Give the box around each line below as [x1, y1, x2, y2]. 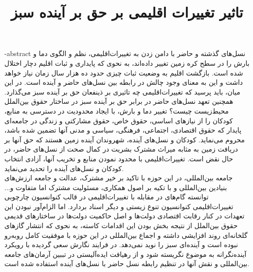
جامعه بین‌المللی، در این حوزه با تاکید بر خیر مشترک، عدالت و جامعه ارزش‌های [4, 173, 233, 183]
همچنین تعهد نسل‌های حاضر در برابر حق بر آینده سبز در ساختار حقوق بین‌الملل [4, 96, 234, 106]
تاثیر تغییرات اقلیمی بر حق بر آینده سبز [11, 2, 243, 22]
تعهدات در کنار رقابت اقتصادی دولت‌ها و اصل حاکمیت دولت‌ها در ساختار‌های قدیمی [4, 211, 245, 221]
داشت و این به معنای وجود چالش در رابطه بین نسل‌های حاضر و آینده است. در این [4, 77, 243, 87]
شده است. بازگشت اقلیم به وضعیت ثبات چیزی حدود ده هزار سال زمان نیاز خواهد [4, 67, 243, 78]
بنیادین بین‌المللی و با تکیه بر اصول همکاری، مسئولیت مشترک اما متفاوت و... [4, 182, 227, 192]
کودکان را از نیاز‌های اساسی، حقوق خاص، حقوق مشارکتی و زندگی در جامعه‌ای [4, 115, 233, 125]
